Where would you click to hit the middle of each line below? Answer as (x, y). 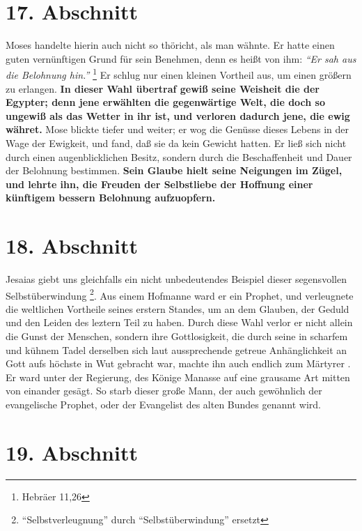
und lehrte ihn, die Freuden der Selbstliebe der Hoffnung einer (159, 184)
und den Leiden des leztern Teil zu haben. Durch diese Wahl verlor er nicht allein (179, 322)
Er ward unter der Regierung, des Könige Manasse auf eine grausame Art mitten (178, 377)
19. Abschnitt (72, 452)
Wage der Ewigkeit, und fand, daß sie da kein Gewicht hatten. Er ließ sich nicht (176, 143)
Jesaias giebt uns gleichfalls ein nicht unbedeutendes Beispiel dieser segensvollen (176, 279)
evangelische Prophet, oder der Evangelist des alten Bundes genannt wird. (163, 405)
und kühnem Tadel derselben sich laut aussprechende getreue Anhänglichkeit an (176, 349)
